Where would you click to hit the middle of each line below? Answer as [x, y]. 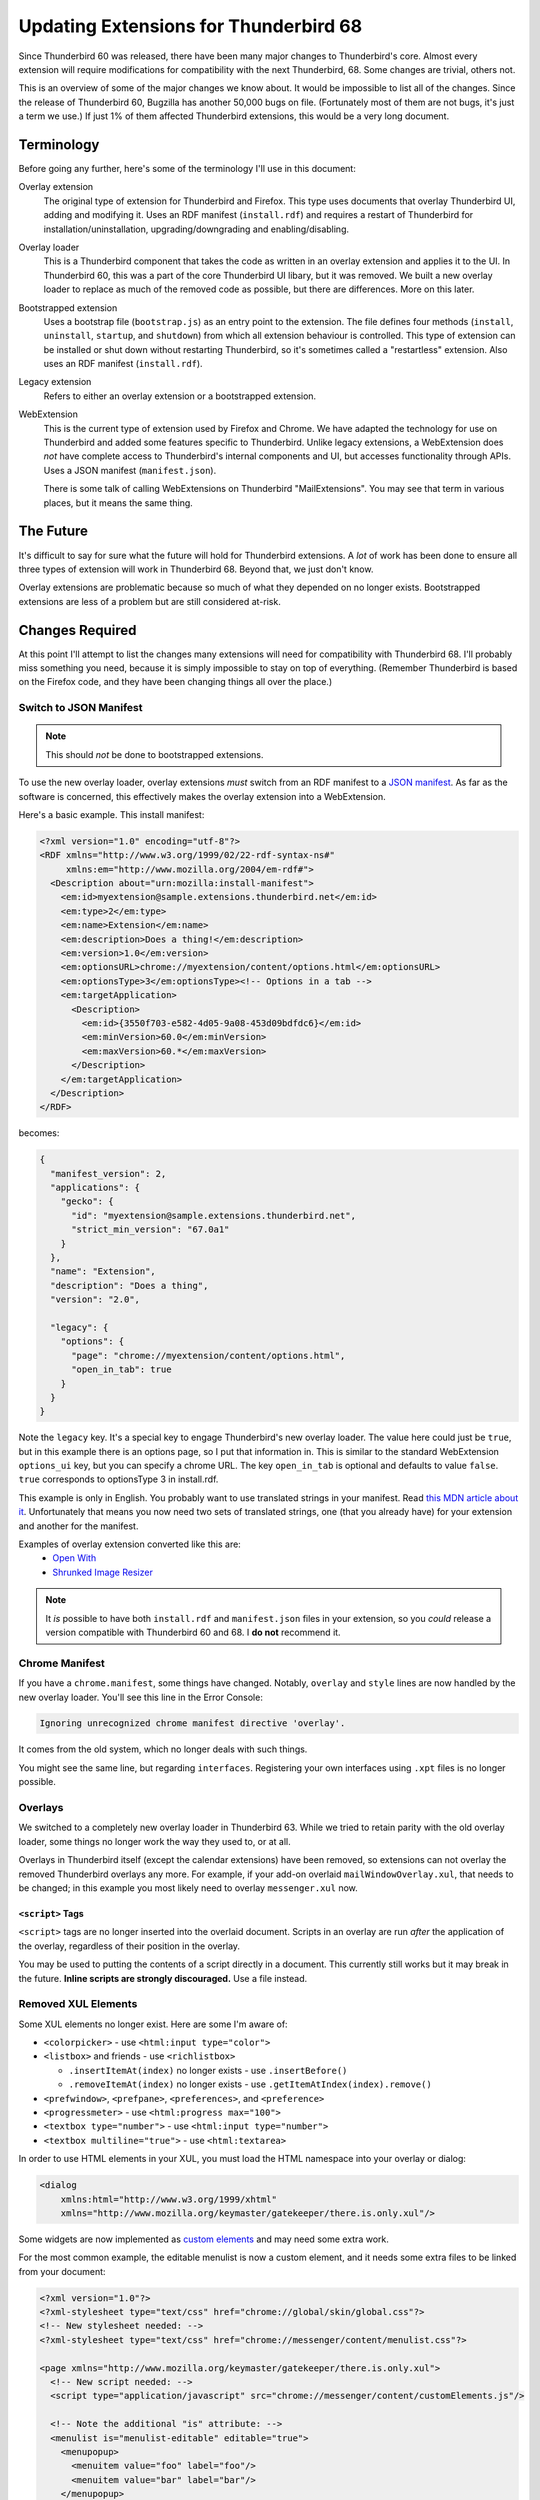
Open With [74, 1558]
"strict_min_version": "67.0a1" [150, 1229]
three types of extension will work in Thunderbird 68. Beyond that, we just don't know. [196, 569]
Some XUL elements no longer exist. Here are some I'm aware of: [153, 2024]
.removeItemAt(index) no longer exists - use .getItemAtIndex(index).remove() [250, 2084]
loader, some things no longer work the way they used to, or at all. [155, 1841]
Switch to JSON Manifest [80, 708]
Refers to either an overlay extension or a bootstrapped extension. [180, 396]
